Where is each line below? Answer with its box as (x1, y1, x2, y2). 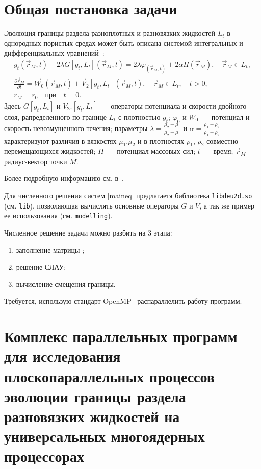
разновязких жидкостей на (4, 405, 180, 426)
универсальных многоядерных (4, 426, 205, 447)
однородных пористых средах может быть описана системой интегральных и (4, 37, 243, 48)
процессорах (4, 446, 85, 466)
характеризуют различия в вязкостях (4, 135, 117, 146)
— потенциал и (202, 111, 250, 122)
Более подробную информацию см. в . (4, 173, 124, 184)
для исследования (4, 346, 121, 367)
